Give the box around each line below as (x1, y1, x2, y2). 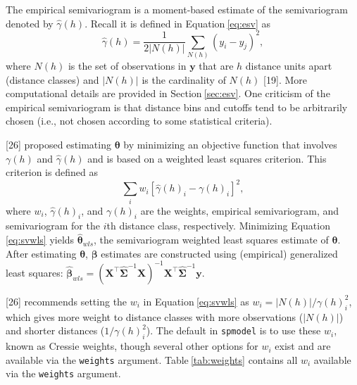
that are (199, 58, 234, 73)
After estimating (6, 246, 77, 260)
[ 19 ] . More (263, 72, 307, 87)
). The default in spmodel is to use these (146, 323, 321, 338)
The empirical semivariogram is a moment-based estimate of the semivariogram (6, 2, 348, 16)
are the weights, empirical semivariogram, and (140, 203, 339, 217)
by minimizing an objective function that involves (123, 137, 337, 151)
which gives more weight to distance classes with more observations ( (6, 309, 303, 324)
